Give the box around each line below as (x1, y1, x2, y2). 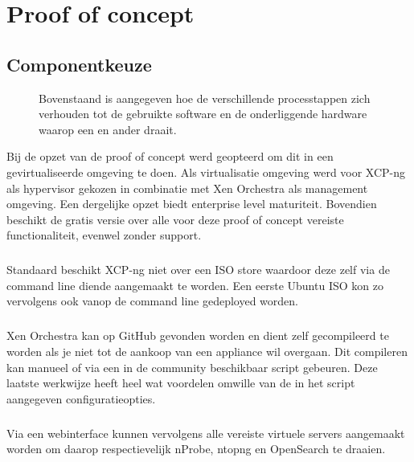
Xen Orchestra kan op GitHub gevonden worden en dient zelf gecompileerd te (6, 327, 389, 344)
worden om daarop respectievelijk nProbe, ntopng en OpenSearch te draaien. (6, 440, 386, 457)
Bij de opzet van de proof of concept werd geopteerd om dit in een (6, 148, 334, 165)
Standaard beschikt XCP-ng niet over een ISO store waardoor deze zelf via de (6, 261, 390, 278)
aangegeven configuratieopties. (6, 390, 156, 407)
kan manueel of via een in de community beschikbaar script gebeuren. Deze (6, 358, 378, 375)
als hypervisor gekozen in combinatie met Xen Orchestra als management (6, 179, 368, 196)
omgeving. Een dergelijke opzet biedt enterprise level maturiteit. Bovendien (6, 195, 377, 212)
